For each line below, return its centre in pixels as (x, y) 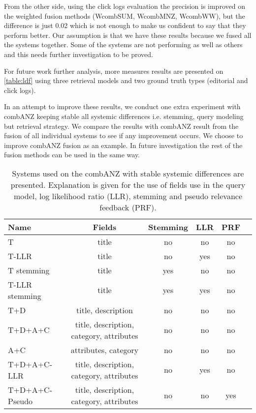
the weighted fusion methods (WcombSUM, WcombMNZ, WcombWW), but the (125, 15)
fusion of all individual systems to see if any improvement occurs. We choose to (124, 135)
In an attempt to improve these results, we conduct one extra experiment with (122, 106)
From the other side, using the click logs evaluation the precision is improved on (125, 6)
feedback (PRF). (128, 207)
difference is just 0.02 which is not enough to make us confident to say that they (125, 25)
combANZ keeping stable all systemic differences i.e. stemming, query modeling (124, 116)
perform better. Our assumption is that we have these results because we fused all (128, 35)
